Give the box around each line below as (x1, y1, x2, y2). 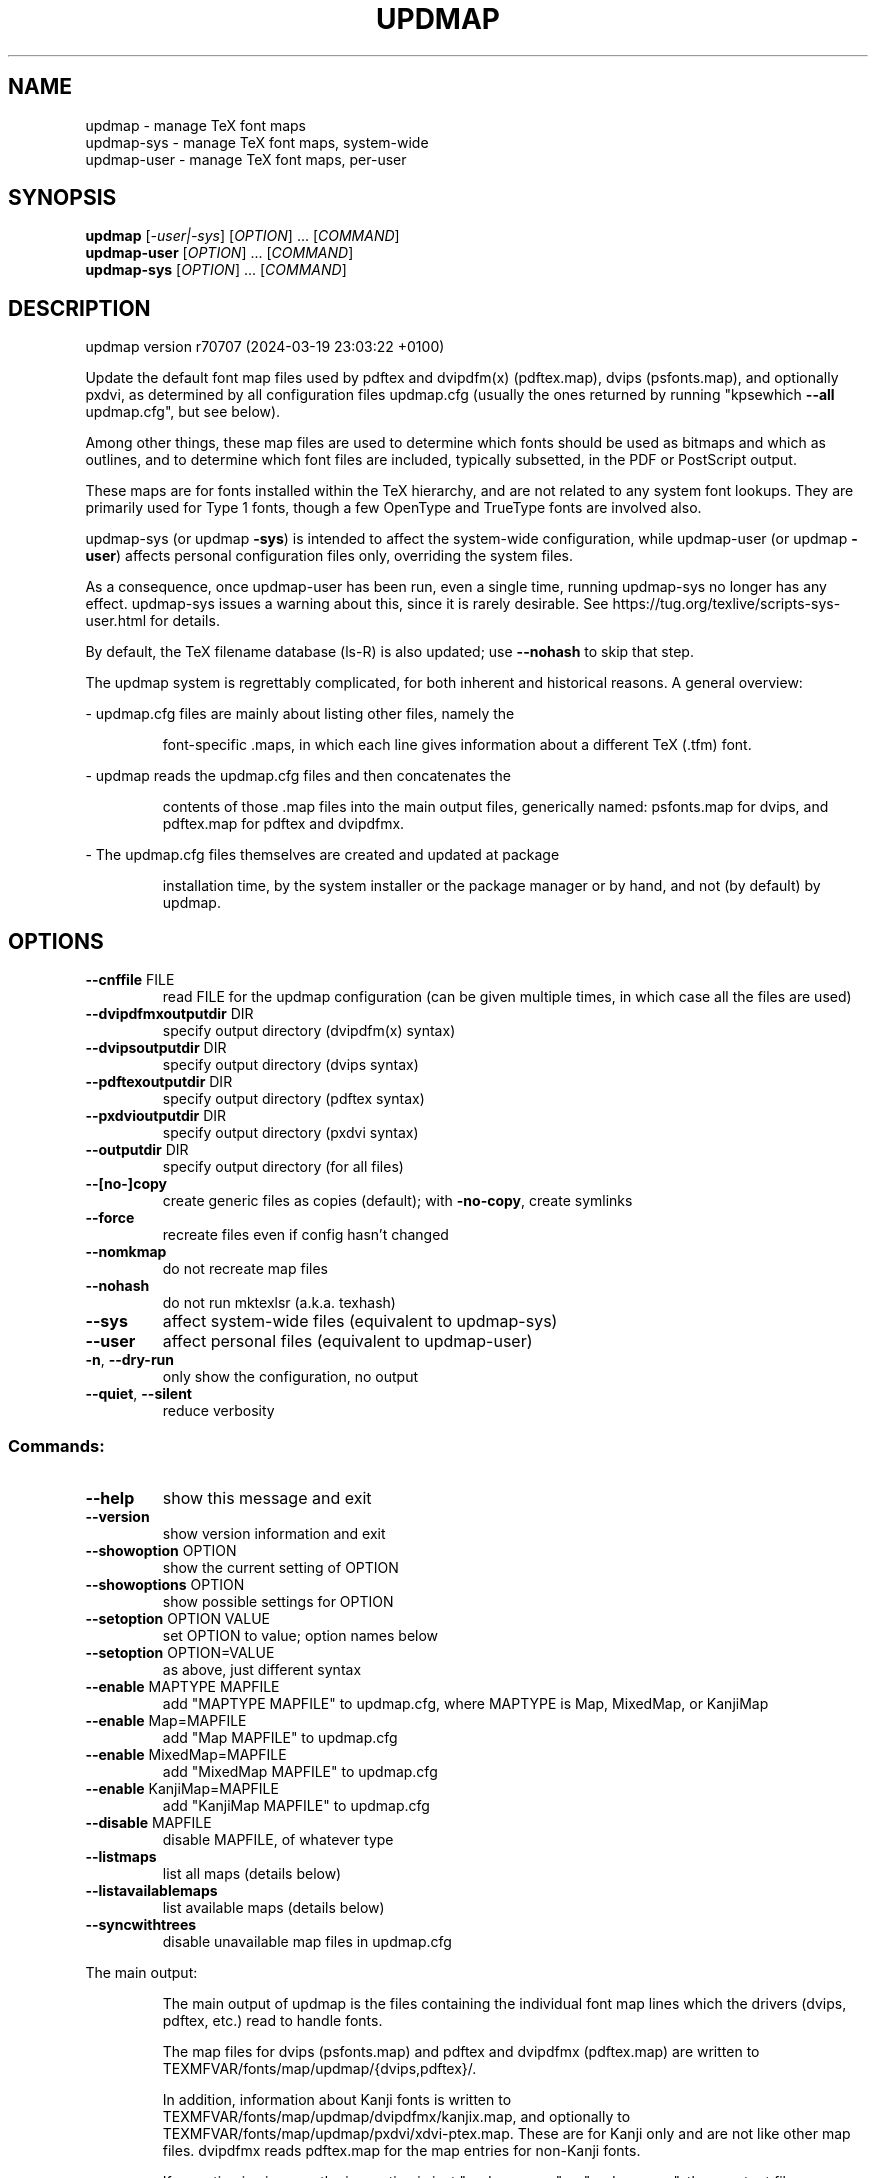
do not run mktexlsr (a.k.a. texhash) (162, 1294, 396, 1312)
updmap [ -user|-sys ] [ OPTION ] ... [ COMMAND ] (85, 227, 400, 245)
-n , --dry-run (85, 1351, 175, 1369)
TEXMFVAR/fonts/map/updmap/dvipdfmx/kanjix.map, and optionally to (162, 2107, 631, 2125)
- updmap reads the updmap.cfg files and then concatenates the (85, 767, 512, 785)
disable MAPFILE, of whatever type (162, 1830, 394, 1848)
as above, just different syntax (162, 1660, 362, 1678)
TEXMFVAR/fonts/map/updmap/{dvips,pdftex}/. (162, 2059, 477, 2077)
